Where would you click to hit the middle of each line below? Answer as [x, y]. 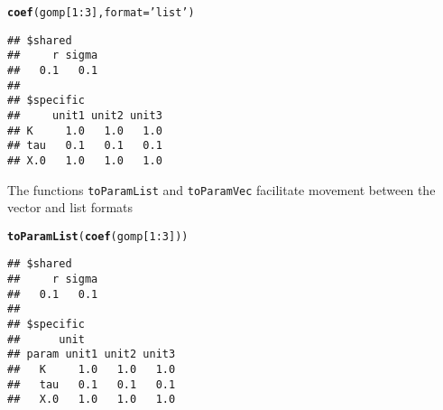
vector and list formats [70, 207]
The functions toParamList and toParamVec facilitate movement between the [221, 189]
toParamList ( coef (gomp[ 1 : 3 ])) [98, 236]
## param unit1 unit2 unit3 [92, 354]
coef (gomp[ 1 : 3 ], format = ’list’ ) [101, 13]
